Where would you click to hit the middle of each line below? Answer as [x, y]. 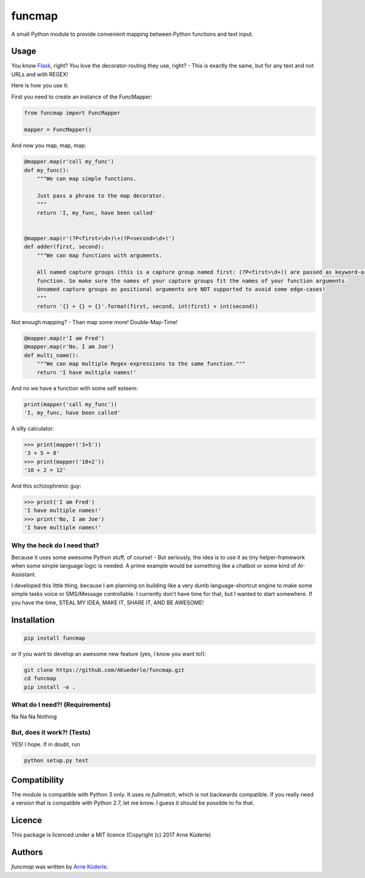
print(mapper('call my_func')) [71, 404]
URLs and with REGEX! [40, 74]
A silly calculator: [33, 428]
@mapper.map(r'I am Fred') [64, 338]
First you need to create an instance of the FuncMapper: [82, 97]
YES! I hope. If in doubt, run [46, 744]
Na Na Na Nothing [34, 717]
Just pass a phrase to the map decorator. [101, 195]
